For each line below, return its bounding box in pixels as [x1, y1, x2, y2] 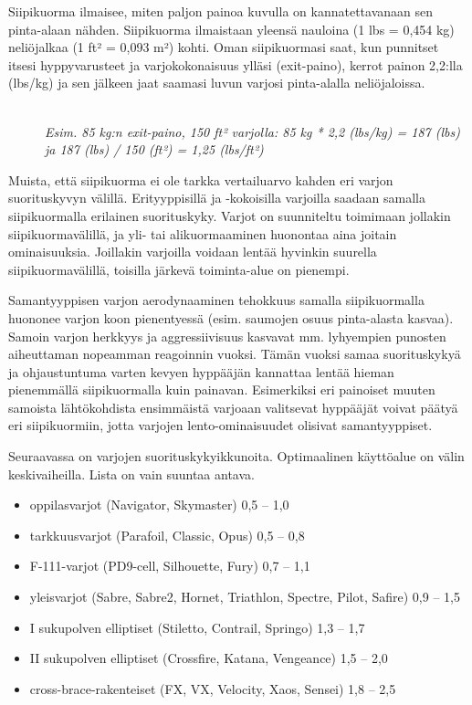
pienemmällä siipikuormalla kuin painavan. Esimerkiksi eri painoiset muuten [8, 380, 435, 399]
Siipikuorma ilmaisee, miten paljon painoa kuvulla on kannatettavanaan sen [8, 2, 433, 20]
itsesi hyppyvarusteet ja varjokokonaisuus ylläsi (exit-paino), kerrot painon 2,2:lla [8, 55, 463, 74]
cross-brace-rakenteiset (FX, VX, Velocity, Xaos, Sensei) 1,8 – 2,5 [29, 679, 396, 698]
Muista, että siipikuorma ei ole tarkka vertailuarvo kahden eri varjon [8, 170, 393, 189]
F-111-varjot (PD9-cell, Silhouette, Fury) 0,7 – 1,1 [29, 556, 310, 575]
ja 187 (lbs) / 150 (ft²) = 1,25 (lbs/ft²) [45, 140, 264, 159]
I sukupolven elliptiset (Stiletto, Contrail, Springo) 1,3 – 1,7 [29, 617, 365, 637]
